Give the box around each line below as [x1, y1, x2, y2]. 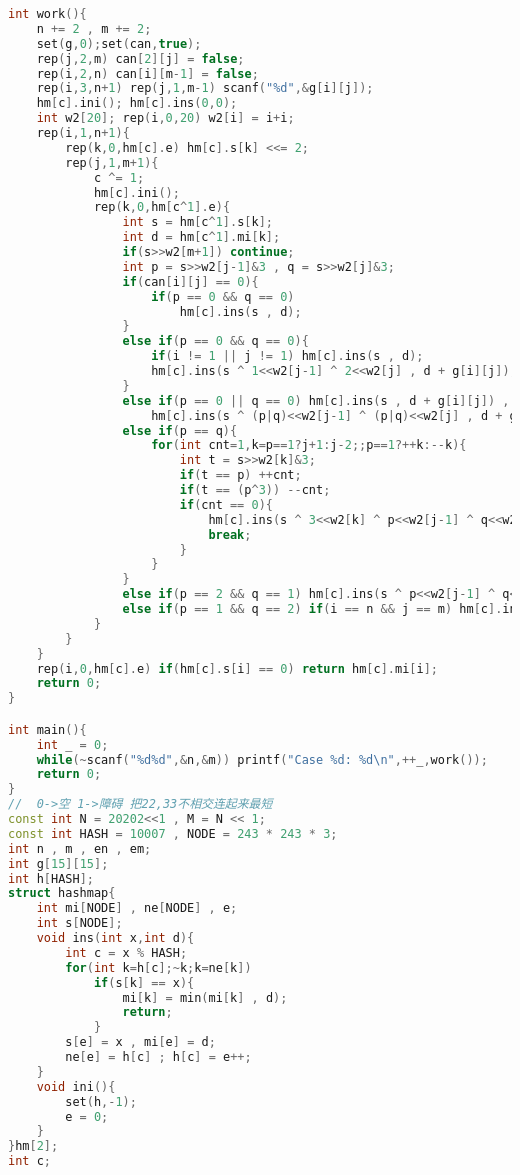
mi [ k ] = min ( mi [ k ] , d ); [122, 990, 288, 1005]
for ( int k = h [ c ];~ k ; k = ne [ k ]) [65, 960, 252, 975]
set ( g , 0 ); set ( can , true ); [36, 36, 202, 51]
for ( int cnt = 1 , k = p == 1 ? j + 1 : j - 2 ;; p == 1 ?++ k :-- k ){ [151, 438, 467, 453]
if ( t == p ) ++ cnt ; [179, 468, 302, 483]
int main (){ [8, 722, 87, 737]
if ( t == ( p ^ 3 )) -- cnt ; [179, 483, 331, 497]
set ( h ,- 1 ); [65, 1094, 137, 1109]
